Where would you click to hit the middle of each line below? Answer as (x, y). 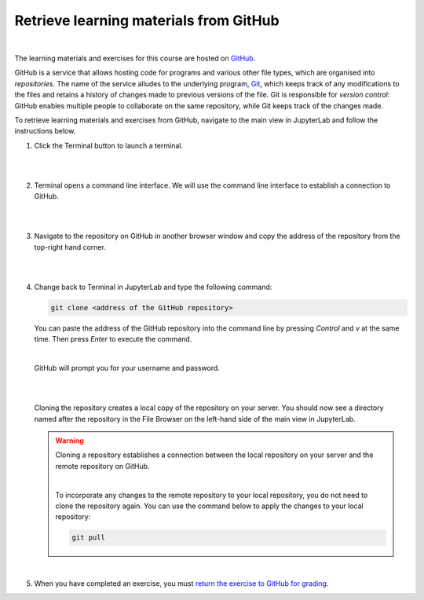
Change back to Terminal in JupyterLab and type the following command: (153, 287)
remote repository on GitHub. (102, 466)
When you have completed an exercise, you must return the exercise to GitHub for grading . (181, 583)
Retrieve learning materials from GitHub (147, 20)
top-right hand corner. (70, 247)
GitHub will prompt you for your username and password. (127, 368)
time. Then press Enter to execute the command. (113, 339)
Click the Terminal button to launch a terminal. (109, 145)
